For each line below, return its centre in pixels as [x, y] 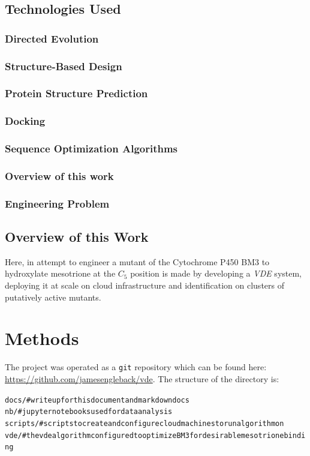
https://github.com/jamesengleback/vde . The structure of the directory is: [142, 379]
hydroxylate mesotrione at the [60, 273]
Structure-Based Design [64, 66]
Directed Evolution [52, 38]
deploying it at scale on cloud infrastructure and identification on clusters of [145, 285]
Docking [25, 121]
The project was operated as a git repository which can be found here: [136, 367]
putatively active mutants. [53, 297]
